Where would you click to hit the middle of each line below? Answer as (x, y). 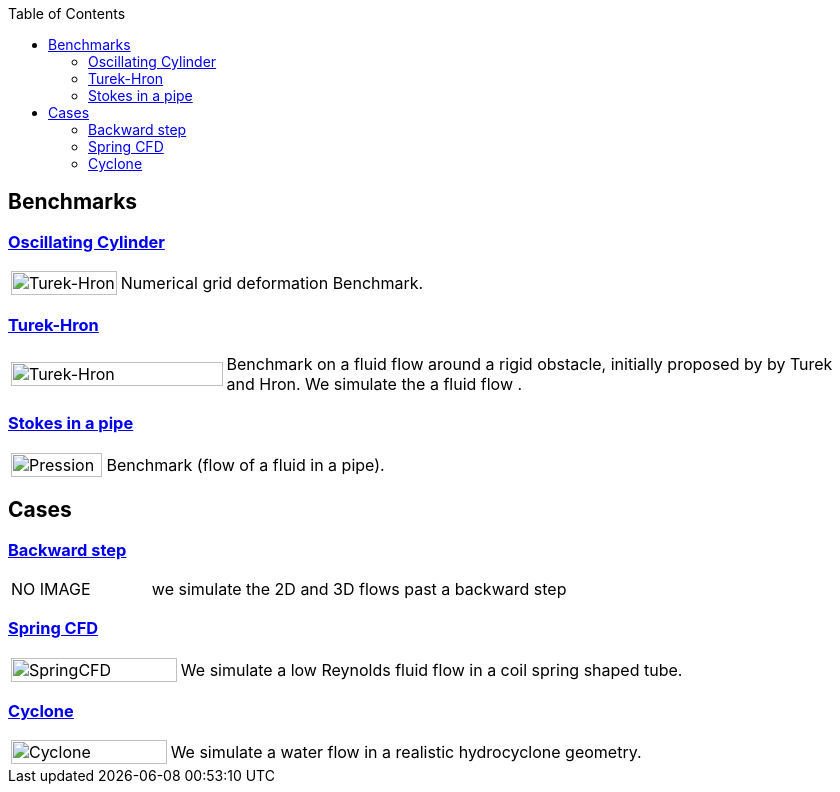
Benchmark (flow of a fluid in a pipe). (245, 464)
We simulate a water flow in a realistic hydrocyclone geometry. (406, 752)
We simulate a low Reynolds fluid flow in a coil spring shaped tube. (431, 669)
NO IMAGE (51, 588)
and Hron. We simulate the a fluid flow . (374, 383)
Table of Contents (67, 13)
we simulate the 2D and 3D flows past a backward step (359, 588)
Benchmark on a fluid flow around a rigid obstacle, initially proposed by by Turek (529, 363)
